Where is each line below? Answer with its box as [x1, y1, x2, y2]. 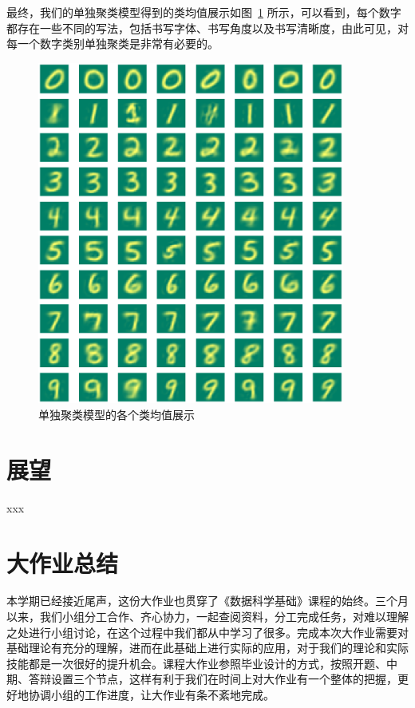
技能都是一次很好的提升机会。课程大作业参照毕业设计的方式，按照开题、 [6, 655, 386, 671]
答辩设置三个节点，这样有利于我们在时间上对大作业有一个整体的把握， [28, 670, 397, 687]
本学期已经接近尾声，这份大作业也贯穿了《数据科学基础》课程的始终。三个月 [6, 592, 409, 609]
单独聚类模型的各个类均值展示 [38, 406, 195, 422]
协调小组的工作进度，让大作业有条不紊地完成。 [28, 686, 275, 702]
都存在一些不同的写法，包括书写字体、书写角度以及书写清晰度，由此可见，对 [6, 19, 409, 36]
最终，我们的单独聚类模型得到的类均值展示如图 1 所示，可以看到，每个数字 [6, 4, 401, 20]
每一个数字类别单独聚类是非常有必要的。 [6, 35, 219, 52]
